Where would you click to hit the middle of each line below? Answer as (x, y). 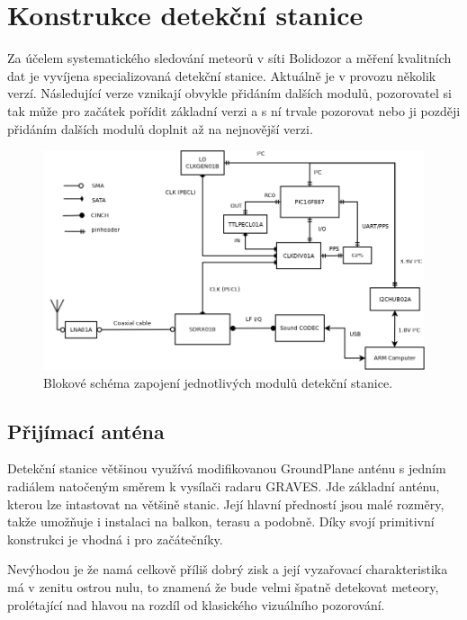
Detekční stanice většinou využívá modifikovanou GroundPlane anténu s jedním (227, 468)
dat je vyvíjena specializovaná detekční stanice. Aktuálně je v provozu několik (222, 75)
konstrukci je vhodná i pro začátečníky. (115, 539)
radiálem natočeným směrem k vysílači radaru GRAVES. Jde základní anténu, (224, 485)
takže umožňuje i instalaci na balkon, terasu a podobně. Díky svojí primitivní (221, 521)
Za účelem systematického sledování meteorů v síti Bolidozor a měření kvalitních (229, 58)
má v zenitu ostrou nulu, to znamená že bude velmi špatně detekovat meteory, (223, 586)
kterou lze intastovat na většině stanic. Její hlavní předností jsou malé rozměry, (226, 503)
